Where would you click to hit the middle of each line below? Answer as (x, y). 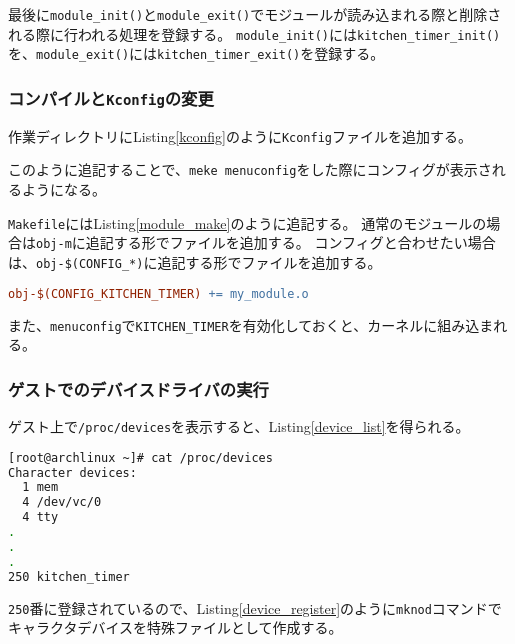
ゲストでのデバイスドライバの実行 (138, 388)
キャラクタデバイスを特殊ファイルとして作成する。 (175, 627)
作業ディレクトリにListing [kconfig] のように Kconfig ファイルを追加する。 (240, 135)
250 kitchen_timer (69, 576)
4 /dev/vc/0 (62, 502)
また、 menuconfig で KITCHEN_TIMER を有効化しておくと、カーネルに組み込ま (251, 324)
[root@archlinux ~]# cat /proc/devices (140, 457)
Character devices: (72, 472)
